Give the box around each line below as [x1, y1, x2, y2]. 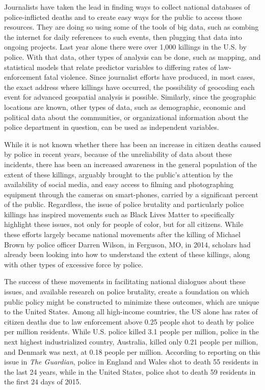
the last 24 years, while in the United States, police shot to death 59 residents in [4, 366, 256, 377]
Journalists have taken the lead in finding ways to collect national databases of [4, 2, 250, 12]
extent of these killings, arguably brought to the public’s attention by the [4, 169, 233, 179]
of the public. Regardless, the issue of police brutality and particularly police [4, 199, 244, 210]
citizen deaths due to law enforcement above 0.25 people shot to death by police [4, 316, 254, 327]
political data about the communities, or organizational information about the [4, 111, 248, 122]
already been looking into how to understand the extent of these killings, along [4, 249, 250, 260]
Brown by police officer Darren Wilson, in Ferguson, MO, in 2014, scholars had [4, 239, 251, 249]
